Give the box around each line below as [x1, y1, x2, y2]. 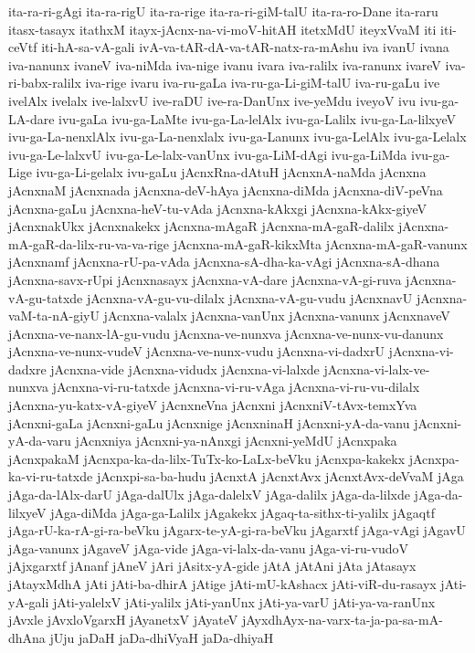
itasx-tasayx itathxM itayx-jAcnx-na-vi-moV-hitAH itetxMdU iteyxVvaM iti [8, 19, 437, 38]
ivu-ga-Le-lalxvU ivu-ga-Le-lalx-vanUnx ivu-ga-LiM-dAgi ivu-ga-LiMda [8, 144, 407, 163]
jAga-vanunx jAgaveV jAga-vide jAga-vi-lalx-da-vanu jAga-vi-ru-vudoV [8, 538, 408, 557]
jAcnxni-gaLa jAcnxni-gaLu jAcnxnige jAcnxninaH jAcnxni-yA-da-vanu [8, 413, 410, 432]
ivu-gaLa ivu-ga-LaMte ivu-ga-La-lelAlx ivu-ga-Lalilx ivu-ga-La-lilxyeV [58, 109, 457, 128]
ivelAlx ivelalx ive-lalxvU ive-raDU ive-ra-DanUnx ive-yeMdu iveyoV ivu [8, 90, 417, 110]
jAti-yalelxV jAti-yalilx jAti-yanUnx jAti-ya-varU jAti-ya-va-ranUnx [52, 592, 436, 611]
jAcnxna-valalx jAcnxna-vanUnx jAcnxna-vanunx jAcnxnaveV [103, 306, 450, 325]
